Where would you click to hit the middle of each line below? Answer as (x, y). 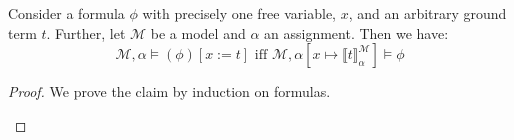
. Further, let (86, 32)
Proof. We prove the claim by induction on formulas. (169, 91)
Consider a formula (66, 13)
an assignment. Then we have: (356, 32)
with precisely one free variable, (239, 13)
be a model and (198, 32)
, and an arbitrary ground (427, 13)
